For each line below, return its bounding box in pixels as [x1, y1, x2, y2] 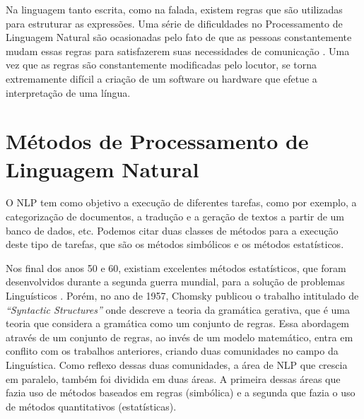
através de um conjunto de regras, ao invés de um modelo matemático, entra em [6, 329, 353, 344]
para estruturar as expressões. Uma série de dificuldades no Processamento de [6, 16, 343, 30]
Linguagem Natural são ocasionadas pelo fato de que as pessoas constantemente [6, 30, 352, 45]
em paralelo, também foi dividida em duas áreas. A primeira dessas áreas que [6, 371, 341, 386]
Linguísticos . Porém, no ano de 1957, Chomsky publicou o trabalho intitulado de [6, 288, 359, 303]
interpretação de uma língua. [6, 85, 131, 100]
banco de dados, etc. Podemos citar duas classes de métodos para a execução [6, 223, 339, 237]
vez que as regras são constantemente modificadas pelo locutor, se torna [6, 57, 317, 72]
